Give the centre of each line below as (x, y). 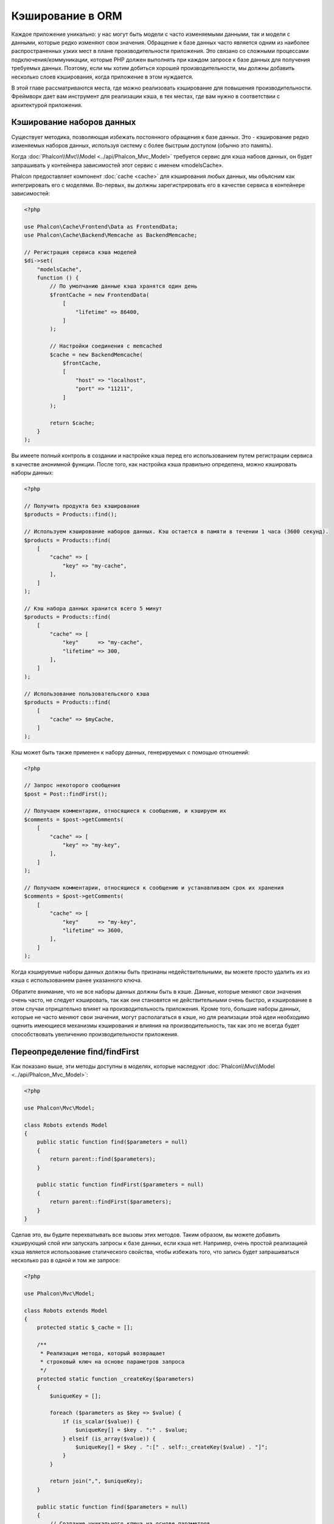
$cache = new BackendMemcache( (96, 354)
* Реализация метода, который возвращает (103, 1353)
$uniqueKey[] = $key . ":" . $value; (131, 1430)
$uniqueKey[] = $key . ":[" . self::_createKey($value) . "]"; (172, 1447)
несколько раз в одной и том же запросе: (66, 1260)
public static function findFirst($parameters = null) (120, 1185)
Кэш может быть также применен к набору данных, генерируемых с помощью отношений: (130, 752)
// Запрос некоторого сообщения (72, 785)
